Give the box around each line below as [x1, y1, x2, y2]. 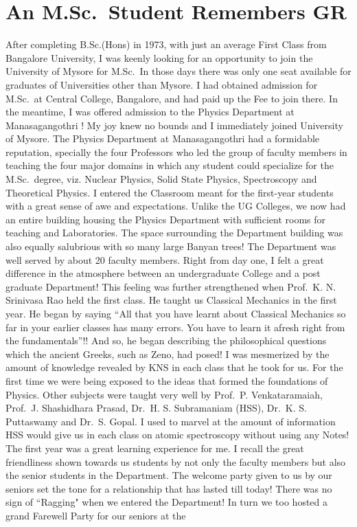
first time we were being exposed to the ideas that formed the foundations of [5, 373, 328, 388]
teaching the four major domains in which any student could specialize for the [5, 158, 334, 172]
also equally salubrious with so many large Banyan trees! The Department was [5, 239, 336, 254]
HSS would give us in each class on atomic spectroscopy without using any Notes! [5, 427, 349, 442]
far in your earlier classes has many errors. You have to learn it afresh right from [5, 319, 345, 334]
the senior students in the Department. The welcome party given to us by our [5, 468, 332, 482]
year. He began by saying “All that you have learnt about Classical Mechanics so [5, 306, 346, 320]
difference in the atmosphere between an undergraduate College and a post [5, 266, 321, 280]
